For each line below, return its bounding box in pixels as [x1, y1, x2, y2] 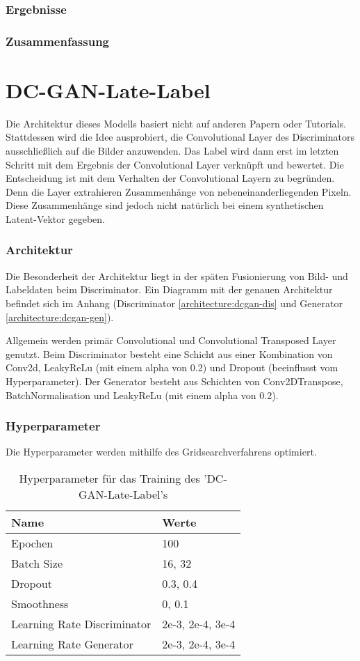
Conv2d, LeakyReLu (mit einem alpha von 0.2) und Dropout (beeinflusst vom [6, 360, 338, 375]
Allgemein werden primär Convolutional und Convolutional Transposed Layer [6, 333, 336, 348]
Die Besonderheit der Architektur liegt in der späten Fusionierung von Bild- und [6, 268, 348, 283]
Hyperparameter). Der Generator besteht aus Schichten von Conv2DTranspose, [6, 373, 343, 388]
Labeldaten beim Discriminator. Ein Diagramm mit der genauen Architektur [6, 282, 333, 297]
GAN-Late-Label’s [79, 485, 168, 502]
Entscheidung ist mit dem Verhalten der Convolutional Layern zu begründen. [6, 171, 335, 185]
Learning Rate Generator [11, 635, 133, 652]
